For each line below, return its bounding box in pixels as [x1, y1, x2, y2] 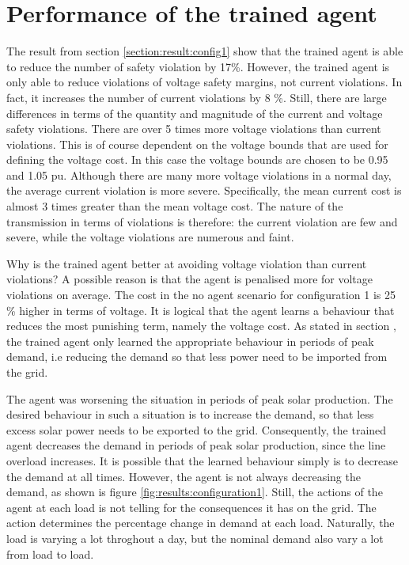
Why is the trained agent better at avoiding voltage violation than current [6, 255, 367, 271]
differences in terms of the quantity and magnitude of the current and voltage [6, 104, 383, 121]
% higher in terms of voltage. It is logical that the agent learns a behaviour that [6, 301, 395, 318]
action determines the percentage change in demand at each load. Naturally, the [6, 514, 395, 531]
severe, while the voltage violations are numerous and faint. [6, 229, 294, 245]
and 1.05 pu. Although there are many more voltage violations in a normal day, [6, 166, 392, 183]
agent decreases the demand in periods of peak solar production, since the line [6, 437, 386, 453]
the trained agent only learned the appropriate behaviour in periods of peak [6, 332, 374, 349]
